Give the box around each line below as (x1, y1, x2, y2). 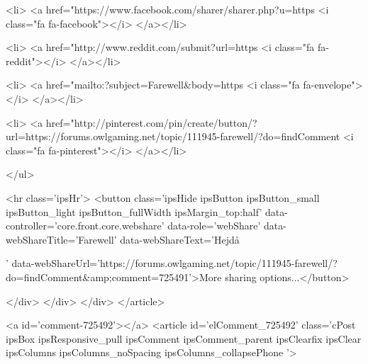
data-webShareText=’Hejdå (120, 232, 240, 246)
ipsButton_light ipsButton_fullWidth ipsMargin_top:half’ (6, 204, 262, 219)
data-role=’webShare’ (167, 218, 261, 233)
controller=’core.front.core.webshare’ (6, 218, 165, 233)
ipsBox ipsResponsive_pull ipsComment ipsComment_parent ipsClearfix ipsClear (6, 331, 362, 346)
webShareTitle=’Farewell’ (6, 232, 117, 246)
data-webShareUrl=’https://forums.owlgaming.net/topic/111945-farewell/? (11, 256, 338, 271)
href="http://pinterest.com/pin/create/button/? (45, 115, 257, 130)
